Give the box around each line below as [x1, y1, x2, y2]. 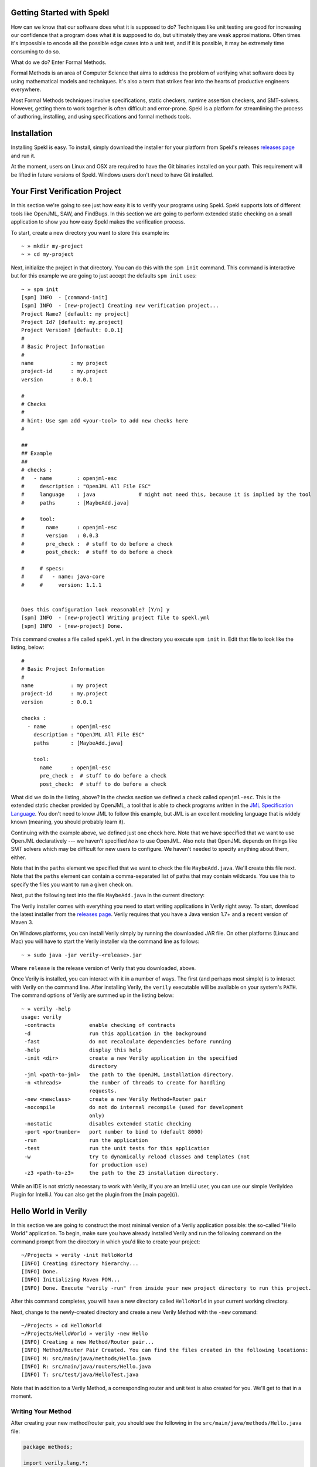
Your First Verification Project [11, 187, 121, 197]
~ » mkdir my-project [21, 242, 83, 249]
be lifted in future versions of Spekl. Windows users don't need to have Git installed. [11, 171, 214, 178]
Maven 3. [11, 919, 33, 926]
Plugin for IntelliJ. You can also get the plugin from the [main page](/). [11, 1191, 179, 1198]
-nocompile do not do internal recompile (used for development [24, 1104, 244, 1111]
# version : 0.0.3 [21, 532, 99, 539]
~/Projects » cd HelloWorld [21, 1322, 102, 1329]
